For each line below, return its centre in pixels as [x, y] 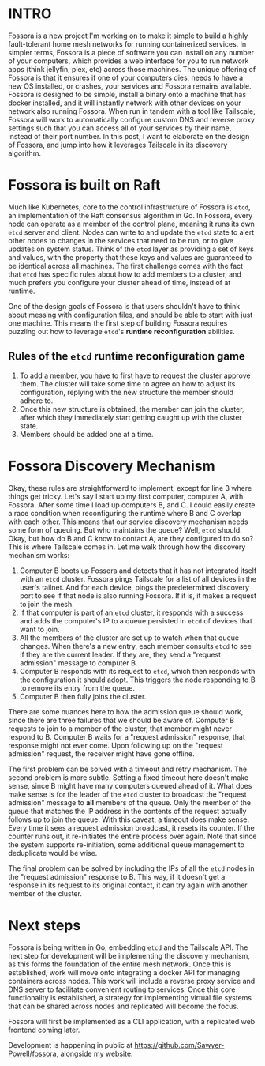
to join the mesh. [47, 604]
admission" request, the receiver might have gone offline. [101, 753]
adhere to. [36, 401]
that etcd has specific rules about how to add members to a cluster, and [125, 274]
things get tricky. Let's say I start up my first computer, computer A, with [126, 496]
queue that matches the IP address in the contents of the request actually [127, 811]
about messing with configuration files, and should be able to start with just [131, 315]
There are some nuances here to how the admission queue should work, [126, 711]
